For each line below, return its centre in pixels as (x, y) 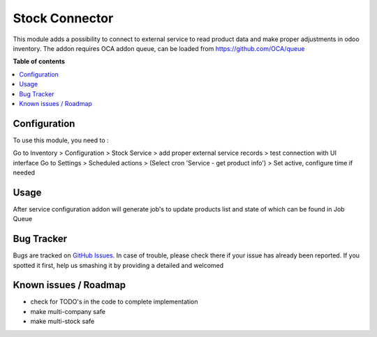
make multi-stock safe (62, 322)
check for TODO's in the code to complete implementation (114, 302)
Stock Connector (63, 18)
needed (24, 172)
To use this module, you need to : (61, 140)
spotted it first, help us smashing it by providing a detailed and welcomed (118, 265)
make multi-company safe (68, 311)
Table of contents (39, 61)
